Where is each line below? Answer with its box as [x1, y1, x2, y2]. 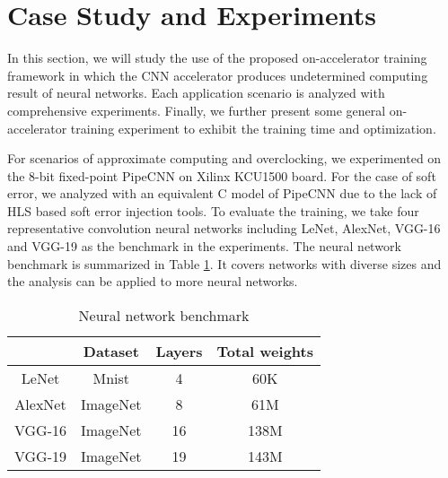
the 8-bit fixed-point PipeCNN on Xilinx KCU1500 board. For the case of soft [7, 166, 436, 185]
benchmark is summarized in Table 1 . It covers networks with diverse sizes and [7, 254, 442, 273]
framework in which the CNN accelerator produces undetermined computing [7, 65, 428, 84]
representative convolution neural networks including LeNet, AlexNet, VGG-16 [7, 219, 441, 238]
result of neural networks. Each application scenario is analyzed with [7, 83, 385, 102]
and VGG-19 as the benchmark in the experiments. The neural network [7, 237, 401, 256]
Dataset [83, 340, 139, 361]
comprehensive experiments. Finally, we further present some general [7, 100, 386, 119]
